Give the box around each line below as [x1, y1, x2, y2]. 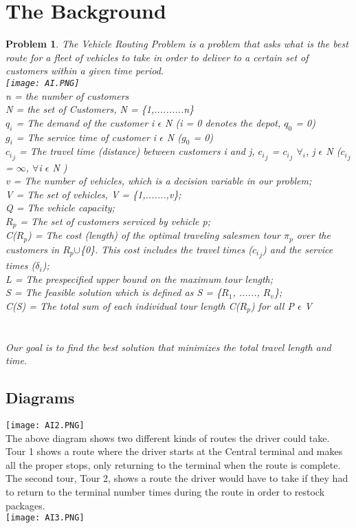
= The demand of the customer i [16, 115, 155, 129]
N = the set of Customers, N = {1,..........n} [5, 102, 194, 116]
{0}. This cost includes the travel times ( [80, 242, 252, 256]
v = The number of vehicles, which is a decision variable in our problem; [5, 173, 312, 188]
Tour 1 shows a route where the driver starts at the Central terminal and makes [5, 444, 343, 458]
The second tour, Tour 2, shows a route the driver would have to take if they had [5, 471, 348, 485]
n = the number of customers [5, 88, 129, 103]
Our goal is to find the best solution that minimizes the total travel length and [5, 339, 331, 354]
